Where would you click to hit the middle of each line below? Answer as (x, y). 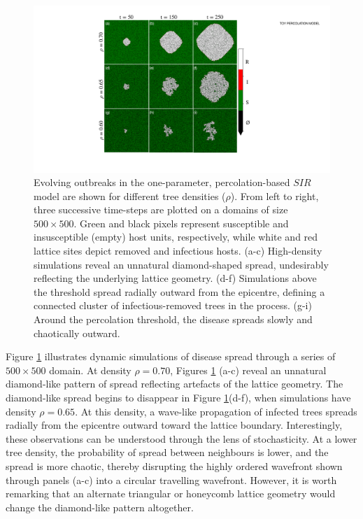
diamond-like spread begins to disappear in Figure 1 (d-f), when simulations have (178, 397)
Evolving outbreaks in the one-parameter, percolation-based (162, 182)
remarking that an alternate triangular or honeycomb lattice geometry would (171, 493)
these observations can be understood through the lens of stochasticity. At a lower (181, 438)
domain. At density (90, 370)
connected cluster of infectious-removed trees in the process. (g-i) (173, 305)
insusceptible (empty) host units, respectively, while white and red (176, 237)
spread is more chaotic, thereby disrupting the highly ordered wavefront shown (174, 465)
